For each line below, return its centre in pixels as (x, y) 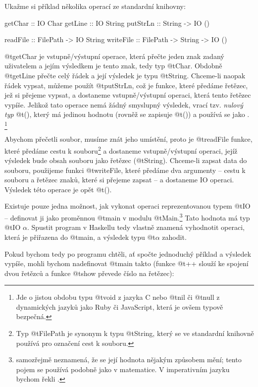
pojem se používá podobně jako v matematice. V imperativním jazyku (123, 369)
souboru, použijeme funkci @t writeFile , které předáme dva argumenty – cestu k (125, 170)
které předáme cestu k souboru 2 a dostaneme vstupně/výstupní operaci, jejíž (121, 150)
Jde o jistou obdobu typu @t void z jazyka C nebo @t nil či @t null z (118, 297)
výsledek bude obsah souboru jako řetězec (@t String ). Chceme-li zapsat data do (126, 160)
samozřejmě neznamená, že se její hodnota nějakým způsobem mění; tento (129, 359)
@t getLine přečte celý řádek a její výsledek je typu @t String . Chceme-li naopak (125, 75)
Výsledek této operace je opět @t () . (58, 189)
